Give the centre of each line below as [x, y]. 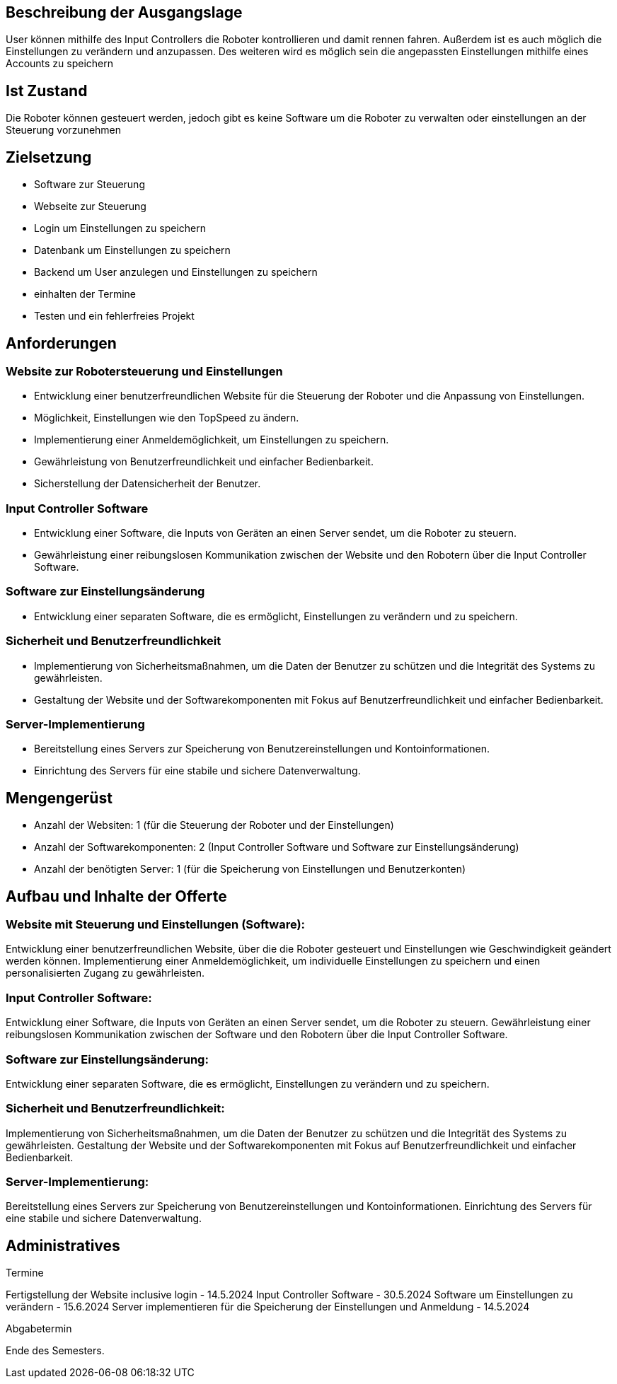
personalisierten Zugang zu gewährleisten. [105, 973]
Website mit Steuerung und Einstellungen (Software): [156, 925]
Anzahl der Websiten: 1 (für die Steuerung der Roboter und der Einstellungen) [214, 825]
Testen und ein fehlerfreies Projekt [114, 316]
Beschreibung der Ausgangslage [124, 12]
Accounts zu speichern [60, 64]
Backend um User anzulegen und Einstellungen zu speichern [176, 272]
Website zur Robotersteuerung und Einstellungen [144, 371]
